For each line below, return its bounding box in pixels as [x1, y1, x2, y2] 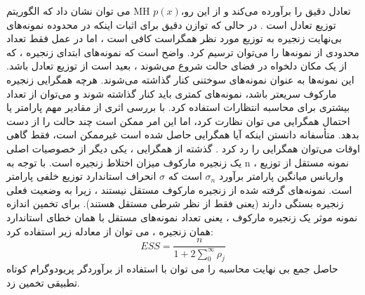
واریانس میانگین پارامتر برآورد [218, 169, 344, 183]
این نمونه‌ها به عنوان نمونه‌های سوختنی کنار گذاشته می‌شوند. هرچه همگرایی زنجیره [6, 72, 354, 86]
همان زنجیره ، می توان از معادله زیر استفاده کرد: [6, 223, 213, 238]
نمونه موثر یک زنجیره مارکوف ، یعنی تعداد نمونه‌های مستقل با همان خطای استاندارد [6, 209, 358, 224]
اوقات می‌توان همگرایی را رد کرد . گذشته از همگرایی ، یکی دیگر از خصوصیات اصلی [6, 140, 360, 155]
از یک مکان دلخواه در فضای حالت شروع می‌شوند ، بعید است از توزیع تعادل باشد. [6, 58, 347, 73]
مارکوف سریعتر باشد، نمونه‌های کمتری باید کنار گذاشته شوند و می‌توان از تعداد [6, 86, 337, 100]
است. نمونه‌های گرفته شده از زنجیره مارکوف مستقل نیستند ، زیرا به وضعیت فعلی [6, 182, 352, 197]
